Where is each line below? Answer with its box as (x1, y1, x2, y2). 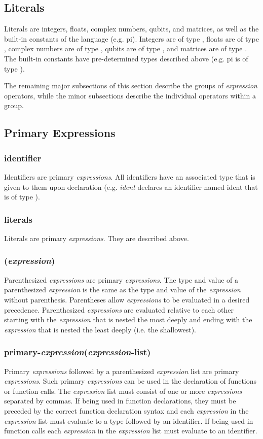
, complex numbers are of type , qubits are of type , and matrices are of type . (4, 43, 247, 54)
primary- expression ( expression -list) (4, 346, 151, 358)
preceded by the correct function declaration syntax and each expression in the (4, 405, 249, 416)
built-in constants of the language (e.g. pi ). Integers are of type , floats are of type (4, 33, 259, 44)
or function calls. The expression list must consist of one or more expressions (4, 385, 242, 396)
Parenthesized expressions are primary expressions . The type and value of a (4, 274, 239, 285)
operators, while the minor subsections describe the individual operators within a (4, 90, 256, 100)
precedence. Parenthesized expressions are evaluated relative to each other (4, 304, 234, 315)
